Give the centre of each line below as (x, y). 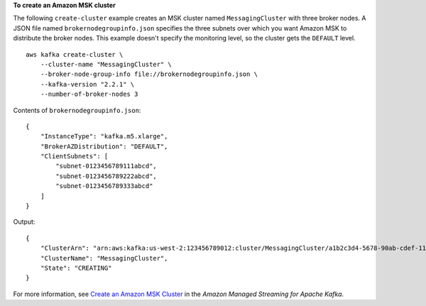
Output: (24, 222)
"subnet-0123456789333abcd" (104, 186)
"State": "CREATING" (76, 268)
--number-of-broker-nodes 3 (89, 94)
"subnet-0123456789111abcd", (106, 166)
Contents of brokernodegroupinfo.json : (77, 110)
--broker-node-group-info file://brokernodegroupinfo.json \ (149, 74)
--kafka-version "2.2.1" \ (87, 84)
